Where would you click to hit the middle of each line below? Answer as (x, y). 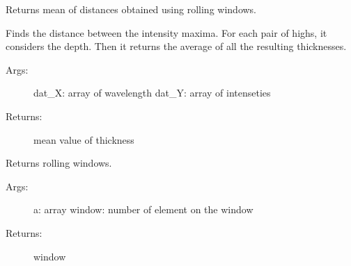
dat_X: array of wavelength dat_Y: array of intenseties (152, 93)
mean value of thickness (84, 139)
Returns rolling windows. (59, 163)
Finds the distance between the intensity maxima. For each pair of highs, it (166, 32)
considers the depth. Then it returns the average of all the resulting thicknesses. (176, 46)
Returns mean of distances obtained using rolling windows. (131, 9)
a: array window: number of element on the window (143, 209)
